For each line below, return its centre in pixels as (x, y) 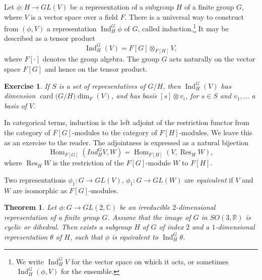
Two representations (35, 179)
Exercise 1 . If (27, 86)
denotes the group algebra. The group (101, 59)
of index (171, 227)
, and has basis (134, 96)
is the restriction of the (88, 163)
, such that (86, 236)
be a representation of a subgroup (122, 7)
